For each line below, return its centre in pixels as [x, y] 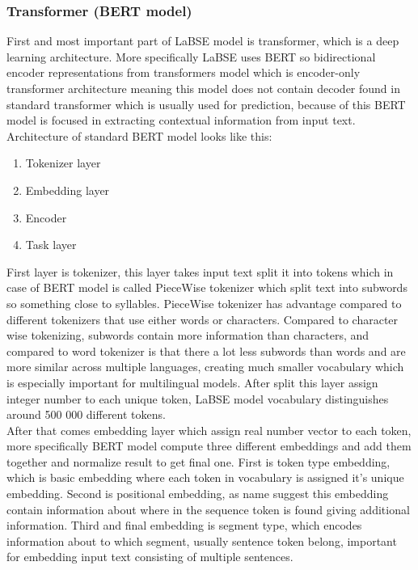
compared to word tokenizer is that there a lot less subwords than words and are [206, 350]
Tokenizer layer [63, 163]
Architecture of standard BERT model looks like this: [139, 135]
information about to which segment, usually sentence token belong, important [202, 540]
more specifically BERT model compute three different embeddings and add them [209, 446]
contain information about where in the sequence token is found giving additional [208, 509]
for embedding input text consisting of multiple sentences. [150, 557]
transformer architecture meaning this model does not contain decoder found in [203, 88]
